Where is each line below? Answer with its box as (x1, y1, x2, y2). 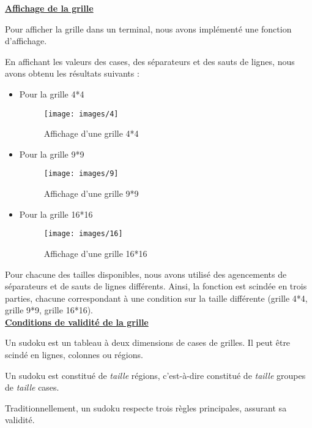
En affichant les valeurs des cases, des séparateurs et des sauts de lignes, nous (5, 55, 295, 67)
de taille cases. (5, 381, 59, 394)
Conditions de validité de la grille (5, 315, 149, 328)
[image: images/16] (43, 229, 123, 239)
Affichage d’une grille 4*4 (43, 127, 139, 140)
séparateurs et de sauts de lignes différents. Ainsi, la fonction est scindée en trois (5, 280, 307, 292)
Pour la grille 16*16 (19, 207, 93, 220)
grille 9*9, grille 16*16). (5, 304, 93, 316)
